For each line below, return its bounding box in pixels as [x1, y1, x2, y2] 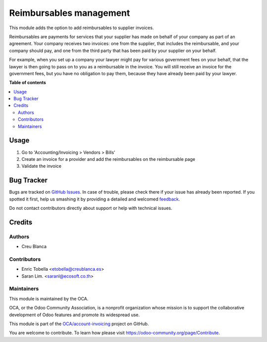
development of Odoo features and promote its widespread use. [9, 312, 140, 318]
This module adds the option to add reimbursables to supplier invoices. [9, 25, 154, 31]
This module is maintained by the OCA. [9, 295, 89, 301]
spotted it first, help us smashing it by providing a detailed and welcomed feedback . [9, 196, 180, 202]
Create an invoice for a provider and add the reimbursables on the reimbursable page [21, 156, 195, 162]
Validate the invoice [21, 163, 62, 169]
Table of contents [9, 80, 46, 86]
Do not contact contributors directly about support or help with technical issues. [9, 205, 173, 211]
